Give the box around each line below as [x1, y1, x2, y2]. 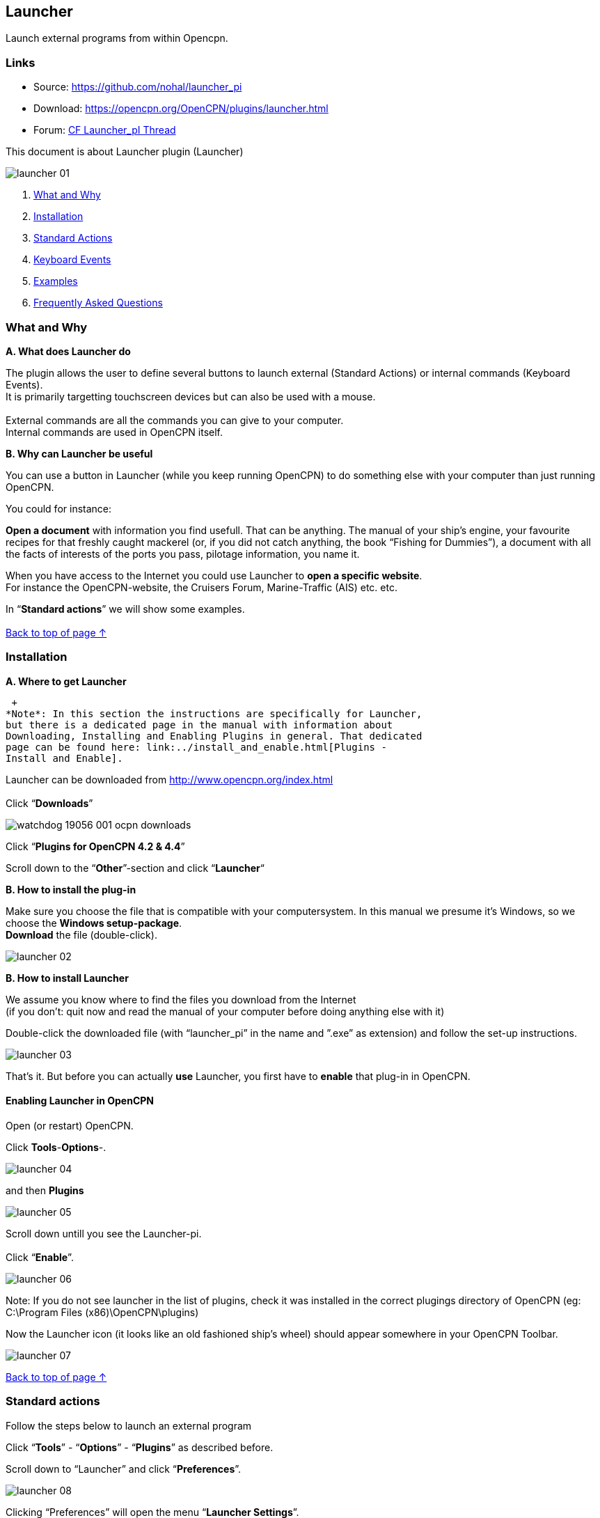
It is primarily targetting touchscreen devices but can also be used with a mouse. [6, 390, 376, 402]
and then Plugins [6, 1184, 84, 1196]
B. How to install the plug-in [6, 883, 136, 895]
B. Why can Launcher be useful [6, 447, 153, 460]
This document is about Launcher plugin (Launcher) [6, 146, 244, 158]
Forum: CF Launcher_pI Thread [33, 124, 176, 136]
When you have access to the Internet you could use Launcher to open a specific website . [6, 569, 423, 581]
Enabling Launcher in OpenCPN [6, 1095, 155, 1107]
